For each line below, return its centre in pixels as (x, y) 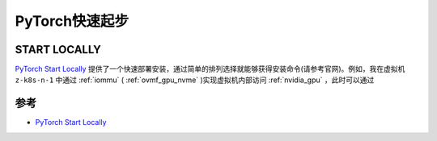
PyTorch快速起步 (72, 21)
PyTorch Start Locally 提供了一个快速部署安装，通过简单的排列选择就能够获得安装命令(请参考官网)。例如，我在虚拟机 (210, 69)
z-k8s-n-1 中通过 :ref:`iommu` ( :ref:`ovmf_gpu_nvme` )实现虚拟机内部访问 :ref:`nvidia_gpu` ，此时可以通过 (195, 80)
